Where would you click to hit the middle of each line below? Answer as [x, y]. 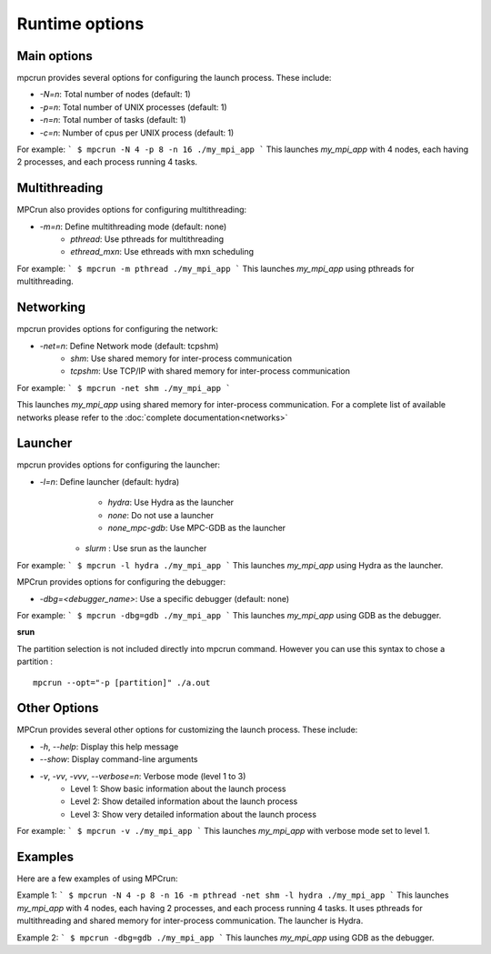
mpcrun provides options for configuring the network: [117, 329]
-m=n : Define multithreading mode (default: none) [133, 226]
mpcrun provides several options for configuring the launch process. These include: [174, 78]
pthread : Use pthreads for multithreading [147, 239]
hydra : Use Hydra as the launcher [171, 502]
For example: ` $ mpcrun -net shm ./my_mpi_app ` [124, 387]
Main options [55, 56]
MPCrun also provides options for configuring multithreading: [132, 210]
